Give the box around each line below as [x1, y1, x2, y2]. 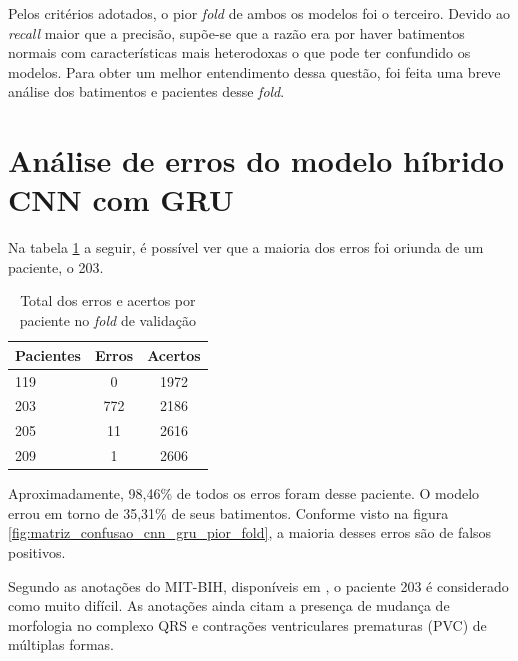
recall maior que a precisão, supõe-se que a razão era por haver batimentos [8, 22, 465, 43]
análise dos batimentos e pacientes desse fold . [8, 81, 285, 102]
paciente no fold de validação [19, 310, 196, 331]
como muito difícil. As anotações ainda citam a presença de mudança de [8, 595, 450, 616]
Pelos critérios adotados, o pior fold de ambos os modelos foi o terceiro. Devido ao [8, 3, 510, 23]
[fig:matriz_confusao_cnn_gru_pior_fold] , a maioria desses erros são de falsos [8, 522, 492, 543]
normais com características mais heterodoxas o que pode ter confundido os [8, 42, 471, 63]
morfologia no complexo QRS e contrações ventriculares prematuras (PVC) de [8, 614, 487, 635]
